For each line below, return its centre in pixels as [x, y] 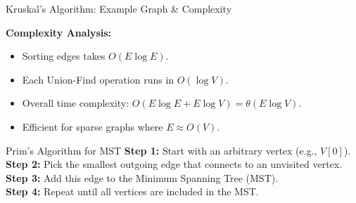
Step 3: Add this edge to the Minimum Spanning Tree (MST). [142, 177]
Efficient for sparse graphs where [93, 126]
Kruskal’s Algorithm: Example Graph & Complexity [119, 8]
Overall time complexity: [76, 103]
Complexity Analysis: [59, 32]
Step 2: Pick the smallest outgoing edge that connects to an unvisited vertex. [174, 164]
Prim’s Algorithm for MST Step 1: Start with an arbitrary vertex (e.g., [161, 150]
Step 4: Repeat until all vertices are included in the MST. [132, 191]
